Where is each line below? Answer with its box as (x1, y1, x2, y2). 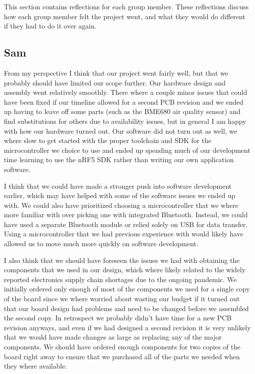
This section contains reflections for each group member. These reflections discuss (4, 1, 249, 11)
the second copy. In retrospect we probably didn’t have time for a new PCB (4, 313, 232, 323)
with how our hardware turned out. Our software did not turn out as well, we (4, 125, 237, 136)
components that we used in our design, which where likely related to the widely (4, 264, 246, 275)
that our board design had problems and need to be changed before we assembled (4, 303, 249, 313)
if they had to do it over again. (4, 21, 97, 31)
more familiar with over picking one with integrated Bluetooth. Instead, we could (4, 209, 248, 220)
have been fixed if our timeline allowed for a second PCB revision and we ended (4, 96, 244, 107)
